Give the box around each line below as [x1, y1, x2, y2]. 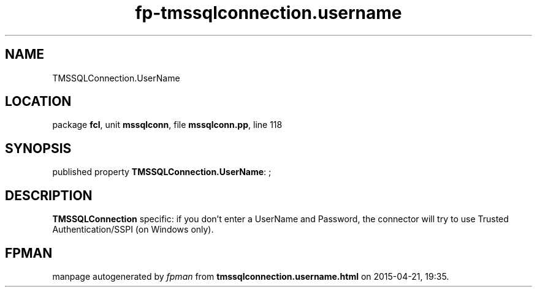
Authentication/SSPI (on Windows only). [52, 224, 214, 235]
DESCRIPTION [5, 187, 93, 203]
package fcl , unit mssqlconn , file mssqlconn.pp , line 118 [52, 119, 283, 130]
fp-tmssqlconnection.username [135, 2, 402, 23]
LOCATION [5, 94, 72, 110]
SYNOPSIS [5, 140, 72, 156]
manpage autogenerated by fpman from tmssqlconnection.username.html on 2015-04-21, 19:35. [52, 271, 449, 282]
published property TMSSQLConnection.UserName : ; [52, 167, 272, 178]
